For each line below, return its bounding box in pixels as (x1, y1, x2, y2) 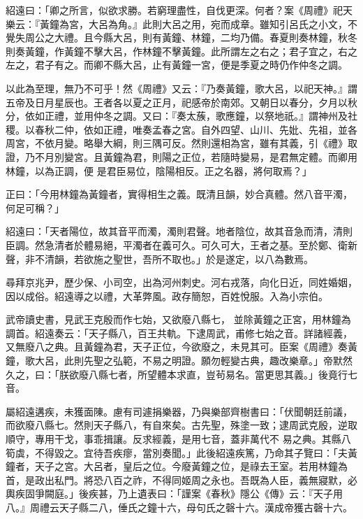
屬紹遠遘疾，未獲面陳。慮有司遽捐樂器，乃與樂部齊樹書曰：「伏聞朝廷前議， (6, 404, 353, 418)
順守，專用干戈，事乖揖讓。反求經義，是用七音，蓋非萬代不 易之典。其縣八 (6, 432, 351, 446)
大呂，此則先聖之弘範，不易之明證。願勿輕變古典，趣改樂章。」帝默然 (34, 353, 353, 368)
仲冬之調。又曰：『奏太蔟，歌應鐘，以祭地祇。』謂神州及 (93, 108, 348, 123)
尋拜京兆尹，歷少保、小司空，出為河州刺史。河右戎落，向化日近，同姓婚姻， (6, 275, 357, 290)
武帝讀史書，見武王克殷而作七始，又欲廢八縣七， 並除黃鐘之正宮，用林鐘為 (6, 312, 351, 327)
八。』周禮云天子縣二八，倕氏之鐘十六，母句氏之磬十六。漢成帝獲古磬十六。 (6, 500, 353, 514)
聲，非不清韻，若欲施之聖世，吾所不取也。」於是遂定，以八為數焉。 (6, 251, 313, 266)
